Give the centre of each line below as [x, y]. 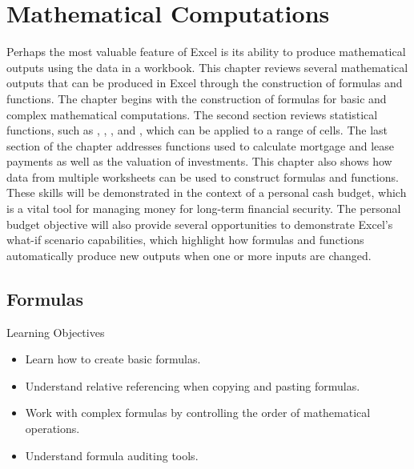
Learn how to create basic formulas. [113, 359]
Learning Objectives [56, 332]
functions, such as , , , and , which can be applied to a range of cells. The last [197, 130]
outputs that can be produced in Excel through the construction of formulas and [205, 83]
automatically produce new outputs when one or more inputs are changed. [189, 255]
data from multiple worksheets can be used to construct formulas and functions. [203, 176]
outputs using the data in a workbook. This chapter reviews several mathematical [207, 67]
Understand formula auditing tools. [112, 455]
